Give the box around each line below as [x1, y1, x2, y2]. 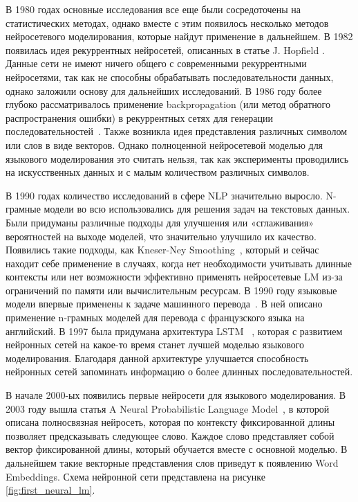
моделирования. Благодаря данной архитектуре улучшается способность [6, 350, 309, 365]
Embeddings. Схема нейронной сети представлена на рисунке [6, 469, 265, 483]
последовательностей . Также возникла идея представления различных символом [6, 124, 348, 138]
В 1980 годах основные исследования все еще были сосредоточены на [6, 2, 301, 16]
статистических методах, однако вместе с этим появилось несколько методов [6, 15, 329, 30]
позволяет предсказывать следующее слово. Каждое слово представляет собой [6, 428, 335, 442]
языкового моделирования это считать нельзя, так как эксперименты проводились [6, 151, 349, 165]
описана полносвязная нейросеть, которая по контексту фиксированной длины [6, 415, 335, 429]
